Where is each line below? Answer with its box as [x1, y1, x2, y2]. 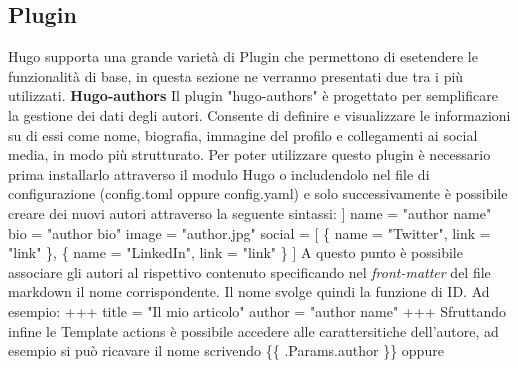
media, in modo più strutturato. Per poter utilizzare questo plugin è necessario [8, 144, 491, 165]
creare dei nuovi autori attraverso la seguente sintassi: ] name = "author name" [8, 202, 492, 223]
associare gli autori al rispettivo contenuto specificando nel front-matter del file [8, 261, 491, 282]
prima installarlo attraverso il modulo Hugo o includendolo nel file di [8, 163, 430, 184]
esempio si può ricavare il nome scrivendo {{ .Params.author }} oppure [8, 340, 444, 361]
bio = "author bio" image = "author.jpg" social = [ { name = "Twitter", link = [8, 222, 491, 243]
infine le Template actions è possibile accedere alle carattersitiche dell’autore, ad [8, 320, 499, 341]
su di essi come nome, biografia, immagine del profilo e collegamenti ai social [8, 124, 478, 145]
